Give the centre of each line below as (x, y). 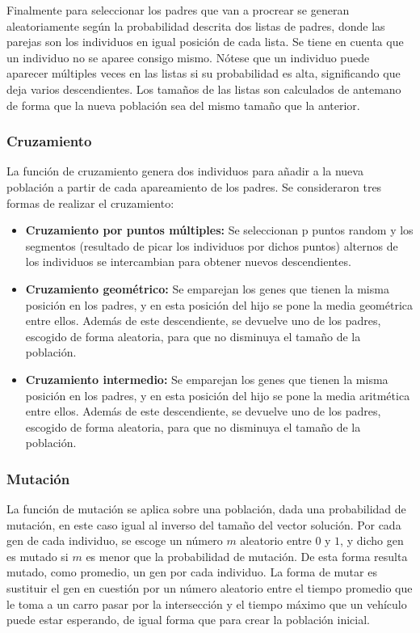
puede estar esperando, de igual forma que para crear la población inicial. (188, 620)
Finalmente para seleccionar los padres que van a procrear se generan (178, 10)
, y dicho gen (372, 540)
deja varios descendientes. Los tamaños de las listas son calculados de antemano (204, 89)
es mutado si (38, 556)
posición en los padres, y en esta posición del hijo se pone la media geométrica (219, 304)
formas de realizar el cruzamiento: (90, 203)
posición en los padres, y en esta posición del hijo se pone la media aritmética (218, 395)
